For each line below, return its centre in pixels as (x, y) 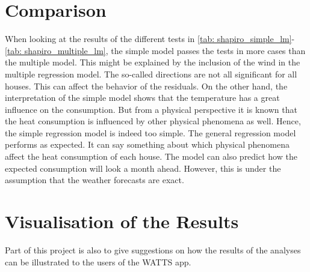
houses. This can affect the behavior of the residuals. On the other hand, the (146, 86)
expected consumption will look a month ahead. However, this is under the (143, 168)
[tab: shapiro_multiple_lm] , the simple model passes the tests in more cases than (155, 50)
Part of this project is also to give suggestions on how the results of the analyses (153, 249)
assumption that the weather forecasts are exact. (95, 180)
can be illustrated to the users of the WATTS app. (98, 261)
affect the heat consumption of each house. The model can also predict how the (151, 156)
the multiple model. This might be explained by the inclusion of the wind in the (153, 62)
